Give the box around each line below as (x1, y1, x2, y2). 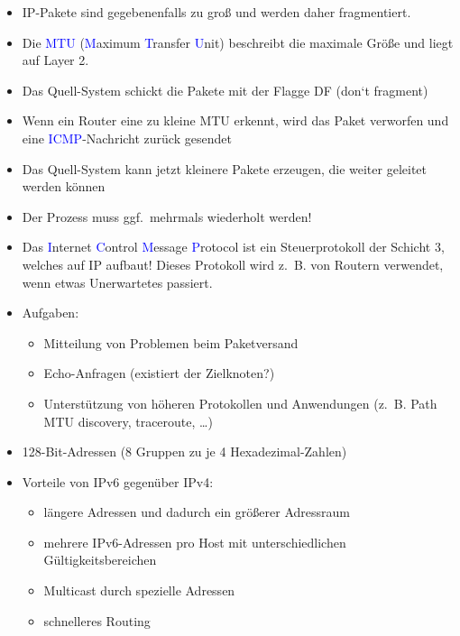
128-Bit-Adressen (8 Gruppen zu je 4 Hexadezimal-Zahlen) (22, 442, 347, 461)
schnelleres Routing (43, 611, 151, 630)
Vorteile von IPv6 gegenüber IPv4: (22, 472, 214, 491)
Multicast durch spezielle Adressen (43, 581, 235, 600)
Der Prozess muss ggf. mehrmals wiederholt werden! (22, 207, 312, 226)
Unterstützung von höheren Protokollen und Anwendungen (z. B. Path (43, 393, 437, 412)
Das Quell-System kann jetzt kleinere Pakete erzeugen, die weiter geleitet (22, 159, 428, 178)
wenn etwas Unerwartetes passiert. (22, 272, 213, 291)
